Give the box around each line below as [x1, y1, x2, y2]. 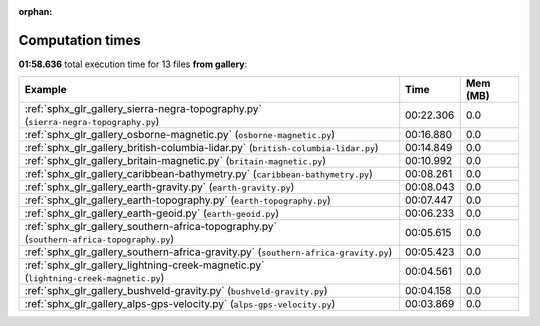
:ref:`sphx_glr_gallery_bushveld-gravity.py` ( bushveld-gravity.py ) [24, 284, 328, 298]
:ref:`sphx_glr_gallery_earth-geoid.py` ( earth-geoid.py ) [24, 206, 280, 220]
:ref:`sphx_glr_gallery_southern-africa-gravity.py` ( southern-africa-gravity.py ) [24, 245, 393, 259]
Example [24, 83, 67, 97]
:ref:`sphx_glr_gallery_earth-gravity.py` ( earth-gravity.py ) [24, 180, 295, 194]
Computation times [18, 31, 141, 49]
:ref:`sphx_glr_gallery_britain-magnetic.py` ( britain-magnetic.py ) [24, 154, 327, 168]
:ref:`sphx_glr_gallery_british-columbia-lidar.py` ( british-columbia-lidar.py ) [24, 141, 379, 155]
